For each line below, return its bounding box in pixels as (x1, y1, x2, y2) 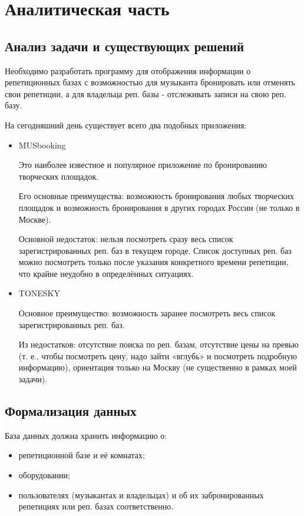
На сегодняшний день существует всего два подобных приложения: (5, 118, 247, 131)
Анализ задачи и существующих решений (5, 37, 244, 55)
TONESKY (18, 287, 61, 299)
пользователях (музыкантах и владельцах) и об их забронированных (18, 488, 264, 501)
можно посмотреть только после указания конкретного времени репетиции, (18, 256, 289, 268)
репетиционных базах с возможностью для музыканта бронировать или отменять (5, 76, 295, 88)
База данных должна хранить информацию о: (5, 429, 167, 441)
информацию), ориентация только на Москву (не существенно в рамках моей (18, 361, 297, 373)
